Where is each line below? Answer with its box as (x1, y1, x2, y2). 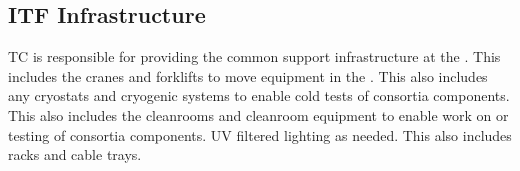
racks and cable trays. (8, 144, 142, 165)
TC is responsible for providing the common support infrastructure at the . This (8, 46, 501, 67)
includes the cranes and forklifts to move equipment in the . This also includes (8, 65, 488, 86)
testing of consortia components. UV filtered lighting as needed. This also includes (8, 124, 512, 145)
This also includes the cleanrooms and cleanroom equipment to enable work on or (8, 104, 509, 125)
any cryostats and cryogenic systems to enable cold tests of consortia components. (8, 85, 510, 106)
